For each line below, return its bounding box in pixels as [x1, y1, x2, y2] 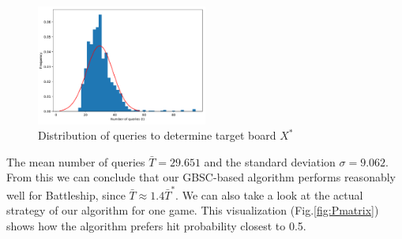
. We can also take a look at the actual [175, 186, 363, 203]
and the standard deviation [204, 153, 336, 170]
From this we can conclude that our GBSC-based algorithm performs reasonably [6, 169, 396, 185]
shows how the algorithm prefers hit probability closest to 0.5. [6, 217, 306, 233]
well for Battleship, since [6, 186, 126, 203]
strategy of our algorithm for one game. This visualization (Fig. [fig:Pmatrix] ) [6, 202, 379, 218]
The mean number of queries [6, 153, 145, 170]
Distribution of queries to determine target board [38, 127, 276, 144]
